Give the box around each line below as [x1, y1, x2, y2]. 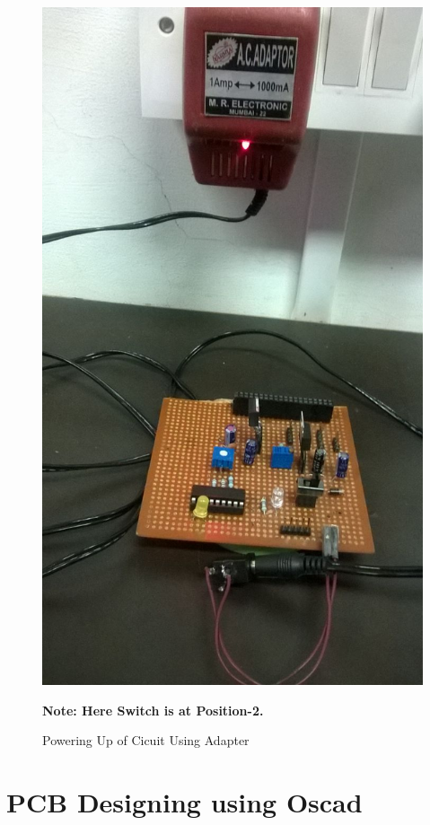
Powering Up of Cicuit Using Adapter [42, 731, 250, 750]
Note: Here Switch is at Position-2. [42, 700, 264, 719]
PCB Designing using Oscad [6, 784, 363, 821]
